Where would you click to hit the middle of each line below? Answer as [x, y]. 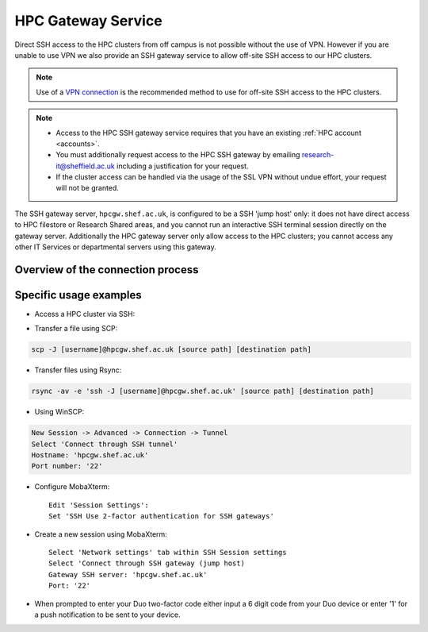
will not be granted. [87, 188]
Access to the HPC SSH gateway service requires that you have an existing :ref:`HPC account [209, 133]
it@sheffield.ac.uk [85, 166]
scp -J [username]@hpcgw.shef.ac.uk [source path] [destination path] [172, 350]
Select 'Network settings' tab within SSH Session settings [168, 552]
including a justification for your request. [182, 166]
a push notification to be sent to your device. [107, 615]
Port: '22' [70, 586]
